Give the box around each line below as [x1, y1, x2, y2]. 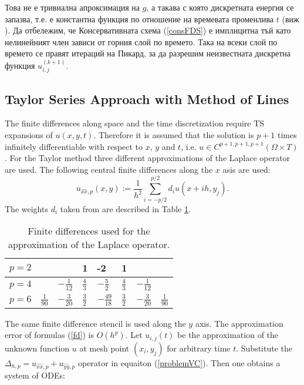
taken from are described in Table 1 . [60, 202, 191, 215]
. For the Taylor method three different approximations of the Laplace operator [5, 152, 291, 164]
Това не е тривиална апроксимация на [5, 1, 140, 13]
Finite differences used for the [28, 224, 150, 238]
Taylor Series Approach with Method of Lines [5, 89, 289, 108]
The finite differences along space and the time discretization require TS [5, 117, 265, 129]
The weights [5, 202, 48, 215]
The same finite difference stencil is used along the [5, 317, 186, 329]
